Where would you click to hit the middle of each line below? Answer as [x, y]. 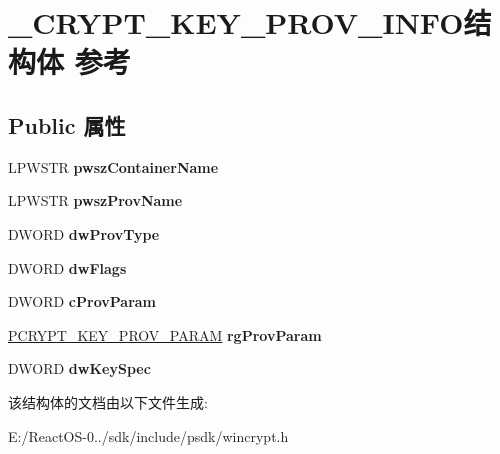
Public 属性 [67, 124]
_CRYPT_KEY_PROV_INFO [236, 22]
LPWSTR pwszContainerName [113, 166]
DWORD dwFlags [67, 267]
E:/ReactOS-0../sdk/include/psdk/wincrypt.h [148, 435]
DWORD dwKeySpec [79, 368]
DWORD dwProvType [84, 233]
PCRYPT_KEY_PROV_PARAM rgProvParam [165, 334]
